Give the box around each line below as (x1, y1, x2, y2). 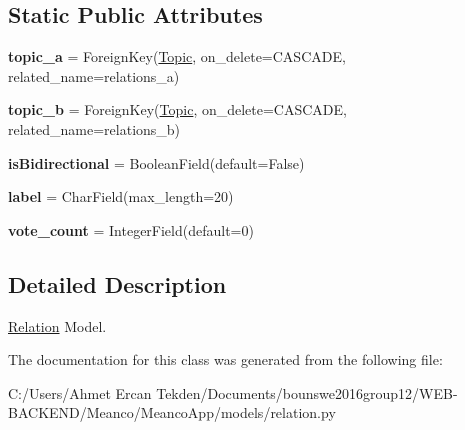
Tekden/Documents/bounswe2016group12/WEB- (156, 382, 458, 403)
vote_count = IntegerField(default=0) (8, 219, 254, 240)
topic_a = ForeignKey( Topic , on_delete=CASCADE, (8, 46, 346, 67)
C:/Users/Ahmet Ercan (8, 382, 152, 403)
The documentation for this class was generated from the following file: (8, 349, 443, 370)
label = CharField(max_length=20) (8, 186, 234, 207)
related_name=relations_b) (8, 118, 181, 139)
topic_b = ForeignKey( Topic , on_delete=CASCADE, (8, 99, 347, 120)
